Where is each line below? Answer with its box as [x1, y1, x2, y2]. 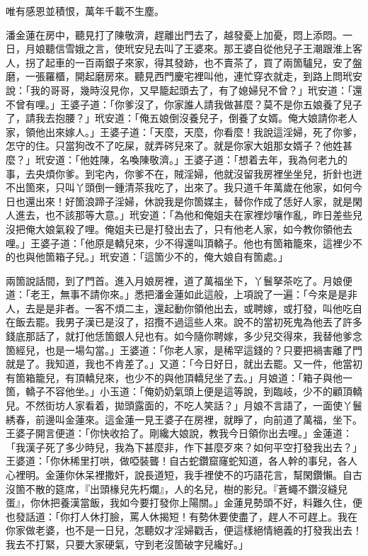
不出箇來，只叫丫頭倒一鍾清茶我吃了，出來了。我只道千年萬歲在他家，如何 [6, 180, 352, 195]
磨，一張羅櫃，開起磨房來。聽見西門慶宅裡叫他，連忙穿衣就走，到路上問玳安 [6, 69, 362, 84]
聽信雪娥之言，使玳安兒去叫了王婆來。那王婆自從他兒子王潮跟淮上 [45, 41, 352, 56]
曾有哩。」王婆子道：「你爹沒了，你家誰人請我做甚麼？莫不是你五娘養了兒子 [15, 96, 362, 111]
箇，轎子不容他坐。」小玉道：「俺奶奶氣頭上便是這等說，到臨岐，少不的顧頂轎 [6, 384, 362, 399]
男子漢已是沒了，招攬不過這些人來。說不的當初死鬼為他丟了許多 [64, 314, 362, 329]
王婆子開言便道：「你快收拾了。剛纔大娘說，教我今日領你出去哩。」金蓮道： [6, 426, 352, 441]
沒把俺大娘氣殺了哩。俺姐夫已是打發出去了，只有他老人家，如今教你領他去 [6, 221, 352, 236]
